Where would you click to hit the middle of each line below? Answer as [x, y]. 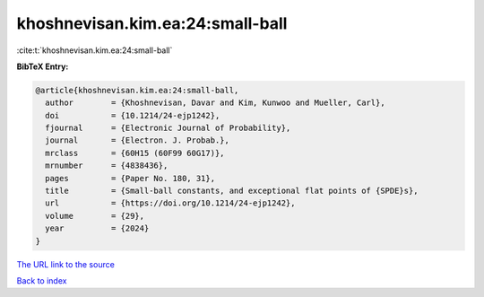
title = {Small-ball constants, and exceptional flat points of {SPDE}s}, [232, 191]
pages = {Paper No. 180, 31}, [130, 178]
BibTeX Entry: [43, 66]
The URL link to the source [66, 264]
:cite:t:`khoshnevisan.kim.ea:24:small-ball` [95, 50]
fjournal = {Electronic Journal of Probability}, [168, 128]
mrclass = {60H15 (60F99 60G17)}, [135, 153]
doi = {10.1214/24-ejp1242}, [133, 115]
